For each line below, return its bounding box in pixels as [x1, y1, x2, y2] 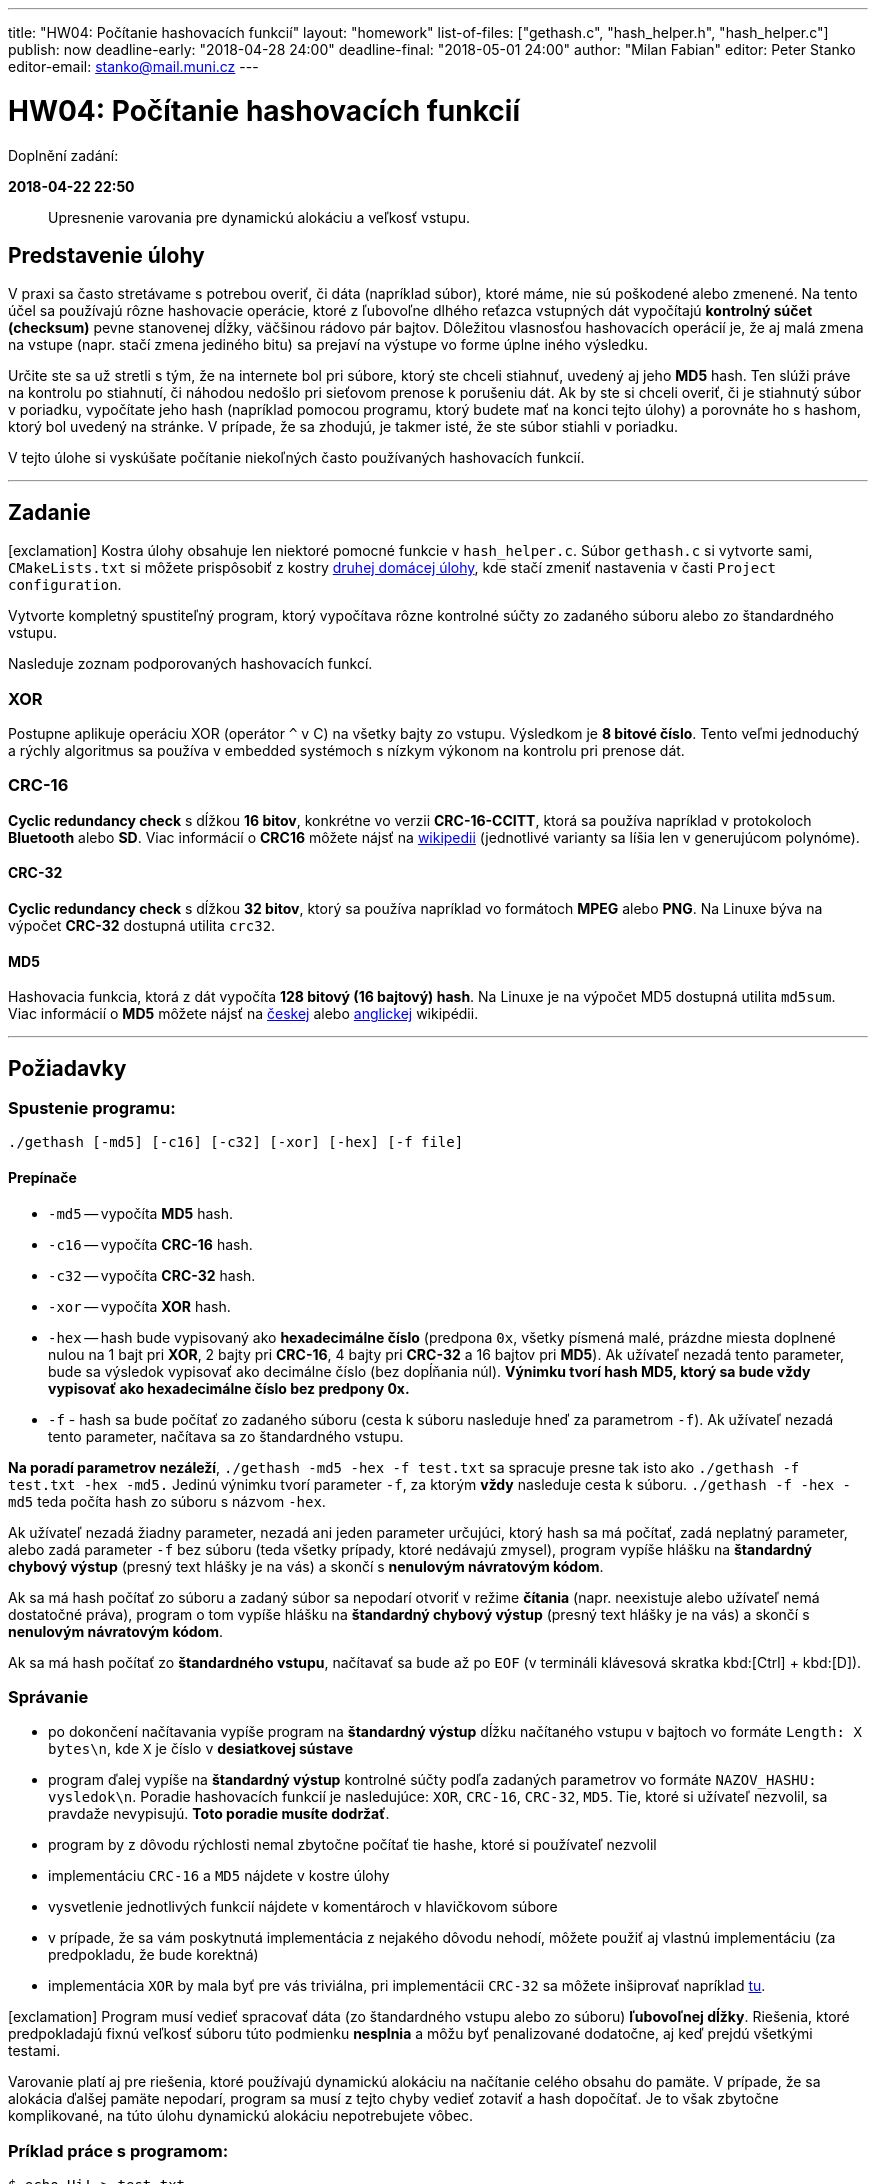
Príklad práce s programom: [8, 2140, 229, 2161]
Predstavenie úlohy [8, 242, 205, 268]
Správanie [8, 1686, 89, 1707]
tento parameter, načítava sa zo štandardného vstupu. [48, 1427, 404, 1445]
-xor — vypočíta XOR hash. [48, 1297, 231, 1315]
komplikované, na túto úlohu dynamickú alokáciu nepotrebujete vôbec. [8, 2107, 474, 2125]
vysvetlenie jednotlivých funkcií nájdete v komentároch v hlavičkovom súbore [48, 1898, 558, 1916]
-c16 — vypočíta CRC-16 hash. [48, 1235, 253, 1253]
